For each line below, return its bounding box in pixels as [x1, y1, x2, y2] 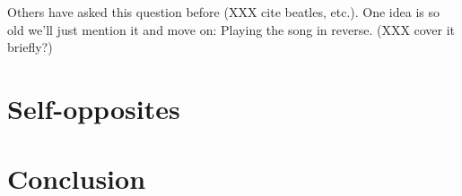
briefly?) [7, 38, 53, 56]
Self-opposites [7, 89, 180, 126]
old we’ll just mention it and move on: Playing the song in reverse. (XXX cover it [7, 20, 456, 38]
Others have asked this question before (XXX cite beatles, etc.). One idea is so [7, 3, 440, 21]
